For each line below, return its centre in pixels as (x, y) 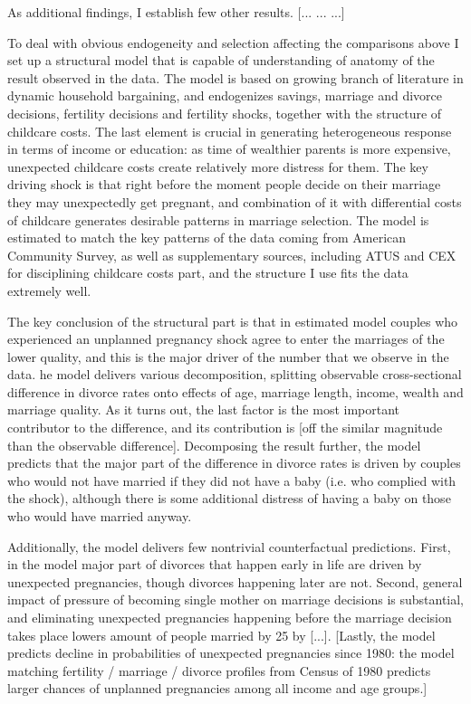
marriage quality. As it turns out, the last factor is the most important (204, 409)
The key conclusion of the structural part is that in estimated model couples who (233, 321)
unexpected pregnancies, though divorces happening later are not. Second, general (235, 581)
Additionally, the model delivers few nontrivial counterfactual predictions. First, (229, 546)
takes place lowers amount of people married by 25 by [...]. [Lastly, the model (221, 635)
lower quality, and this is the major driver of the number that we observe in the (228, 356)
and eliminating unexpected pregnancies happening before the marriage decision (230, 617)
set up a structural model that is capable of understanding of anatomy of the (221, 60)
